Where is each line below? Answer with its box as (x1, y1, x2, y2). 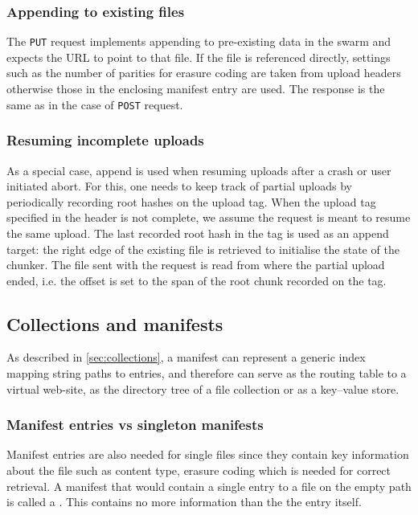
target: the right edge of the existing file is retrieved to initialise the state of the (6, 240, 400, 257)
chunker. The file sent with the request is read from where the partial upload (6, 256, 385, 273)
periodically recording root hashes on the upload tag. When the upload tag (6, 193, 376, 210)
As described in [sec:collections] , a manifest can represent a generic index (6, 349, 366, 366)
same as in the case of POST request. (6, 96, 183, 112)
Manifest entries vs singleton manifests (6, 415, 264, 435)
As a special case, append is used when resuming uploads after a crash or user (6, 161, 391, 178)
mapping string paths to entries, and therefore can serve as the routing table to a (6, 365, 407, 382)
